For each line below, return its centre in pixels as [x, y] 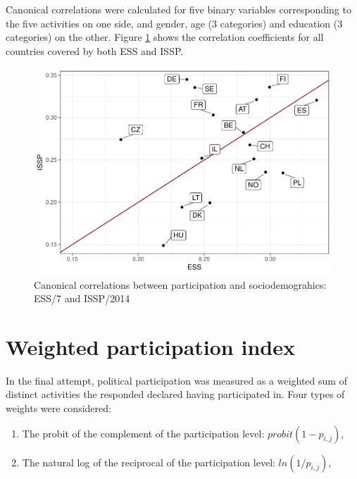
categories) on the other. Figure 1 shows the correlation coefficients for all [165, 37]
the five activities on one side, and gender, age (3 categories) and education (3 [174, 23]
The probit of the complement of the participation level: [143, 433]
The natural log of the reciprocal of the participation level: [149, 462]
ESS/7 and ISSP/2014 [82, 298]
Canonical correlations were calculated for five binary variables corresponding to [178, 9]
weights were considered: [58, 408]
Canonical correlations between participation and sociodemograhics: [180, 284]
